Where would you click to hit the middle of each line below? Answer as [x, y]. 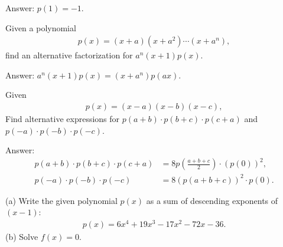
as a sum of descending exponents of [212, 200]
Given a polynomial [41, 27]
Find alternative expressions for [63, 119]
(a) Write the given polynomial [61, 200]
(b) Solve [22, 237]
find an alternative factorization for [69, 55]
